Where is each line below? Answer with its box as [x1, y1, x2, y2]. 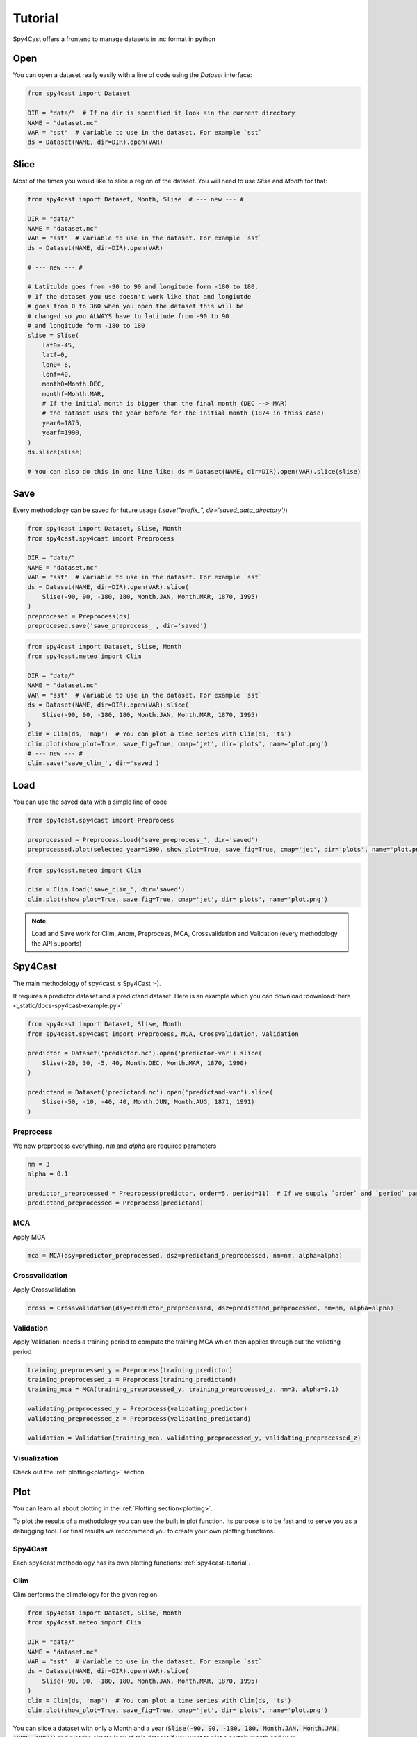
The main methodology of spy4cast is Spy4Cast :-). [13, 979, 161, 987]
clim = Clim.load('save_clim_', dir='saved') [27, 886, 186, 894]
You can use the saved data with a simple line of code [13, 798, 167, 806]
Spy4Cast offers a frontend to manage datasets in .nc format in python [13, 35, 215, 43]
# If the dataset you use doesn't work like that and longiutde [27, 293, 252, 300]
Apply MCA [13, 1233, 46, 1241]
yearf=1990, [42, 429, 83, 437]
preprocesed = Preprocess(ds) [27, 612, 131, 620]
